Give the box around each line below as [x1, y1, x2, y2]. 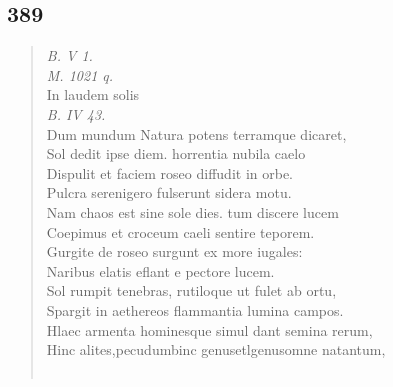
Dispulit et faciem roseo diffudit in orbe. [46, 162, 294, 183]
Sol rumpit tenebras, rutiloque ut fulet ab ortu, [46, 280, 337, 301]
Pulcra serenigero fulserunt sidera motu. [46, 182, 292, 203]
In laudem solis [46, 84, 140, 105]
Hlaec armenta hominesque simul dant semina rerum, [46, 319, 373, 340]
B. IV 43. [46, 103, 106, 124]
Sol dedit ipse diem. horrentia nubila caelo [46, 143, 306, 164]
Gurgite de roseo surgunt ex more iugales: [46, 241, 303, 262]
